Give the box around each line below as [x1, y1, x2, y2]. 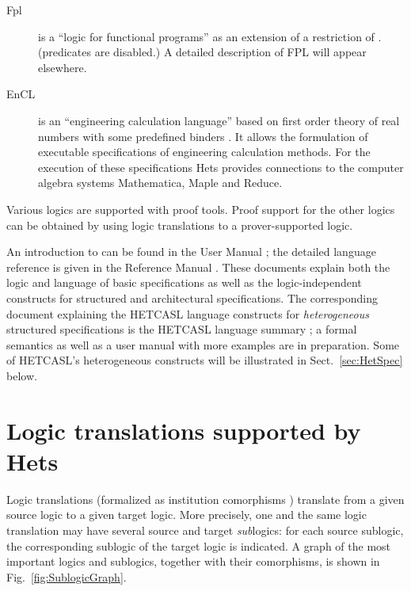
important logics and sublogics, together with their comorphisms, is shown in [6, 553, 380, 570]
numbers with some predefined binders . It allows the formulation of [38, 128, 368, 144]
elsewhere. [38, 59, 87, 75]
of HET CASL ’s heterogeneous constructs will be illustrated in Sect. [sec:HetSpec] [6, 352, 403, 368]
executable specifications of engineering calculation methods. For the [38, 143, 371, 160]
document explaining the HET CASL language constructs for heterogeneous [6, 305, 369, 322]
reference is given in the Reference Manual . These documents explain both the [6, 258, 390, 275]
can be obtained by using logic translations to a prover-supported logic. [6, 216, 353, 233]
